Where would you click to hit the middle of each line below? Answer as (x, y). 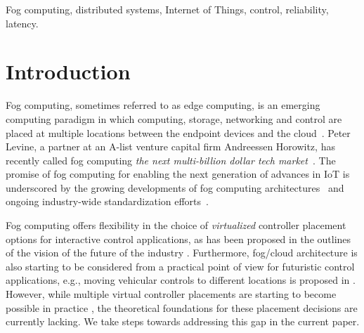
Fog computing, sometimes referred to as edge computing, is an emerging (163, 105)
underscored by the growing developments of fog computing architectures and (175, 187)
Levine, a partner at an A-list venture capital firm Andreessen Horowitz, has (170, 146)
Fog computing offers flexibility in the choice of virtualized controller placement (176, 225)
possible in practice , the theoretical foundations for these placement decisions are (182, 307)
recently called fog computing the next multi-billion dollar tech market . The (171, 160)
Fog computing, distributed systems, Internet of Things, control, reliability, (167, 9)
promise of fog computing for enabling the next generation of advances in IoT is (178, 174)
